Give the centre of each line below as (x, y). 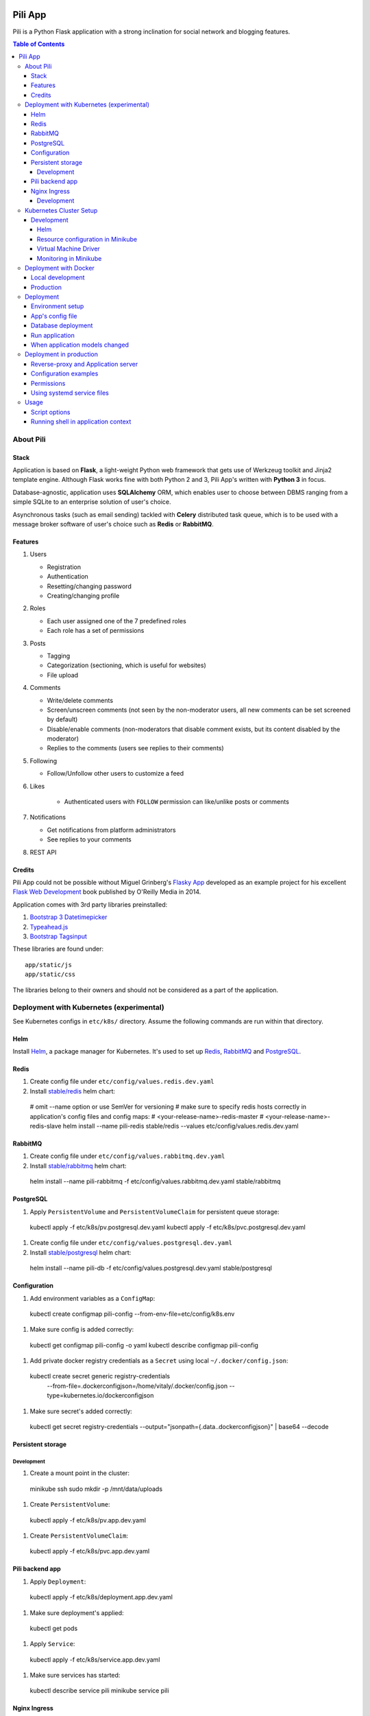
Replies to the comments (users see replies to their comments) (135, 748)
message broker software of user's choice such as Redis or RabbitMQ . (113, 524)
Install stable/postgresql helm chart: (81, 1252)
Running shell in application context (81, 421)
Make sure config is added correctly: (82, 1330)
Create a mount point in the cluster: (80, 1473)
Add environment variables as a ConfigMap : (92, 1298)
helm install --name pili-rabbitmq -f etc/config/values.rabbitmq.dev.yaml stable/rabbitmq (155, 1181)
